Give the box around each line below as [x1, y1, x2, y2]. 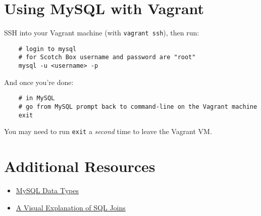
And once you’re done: [4, 76, 74, 87]
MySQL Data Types [16, 185, 79, 196]
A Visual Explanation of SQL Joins [16, 202, 126, 212]
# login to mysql [18, 45, 77, 53]
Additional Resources [4, 156, 155, 177]
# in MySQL [18, 95, 55, 102]
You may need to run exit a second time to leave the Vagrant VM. [4, 126, 212, 137]
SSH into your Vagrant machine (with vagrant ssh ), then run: [4, 27, 199, 38]
